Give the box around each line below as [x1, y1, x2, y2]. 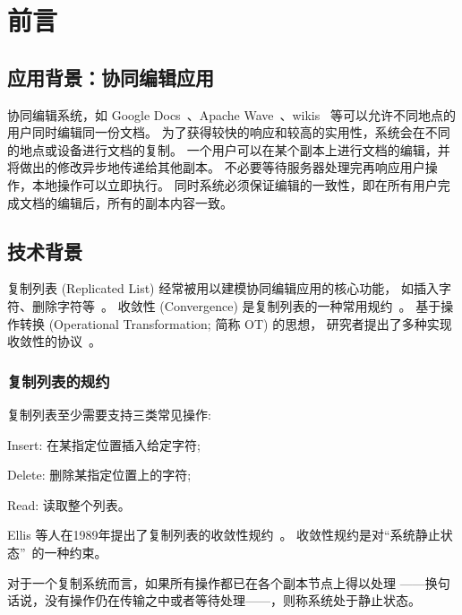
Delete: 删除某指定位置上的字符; [7, 465, 192, 484]
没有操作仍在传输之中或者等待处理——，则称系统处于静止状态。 [44, 591, 421, 610]
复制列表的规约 [7, 369, 110, 392]
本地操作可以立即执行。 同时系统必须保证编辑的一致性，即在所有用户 [31, 175, 438, 194]
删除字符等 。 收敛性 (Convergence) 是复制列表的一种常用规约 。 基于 [31, 296, 441, 315]
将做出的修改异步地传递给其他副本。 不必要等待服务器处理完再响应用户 [7, 158, 425, 177]
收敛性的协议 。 [7, 332, 101, 351]
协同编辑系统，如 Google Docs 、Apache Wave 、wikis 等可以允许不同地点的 [7, 105, 456, 124]
